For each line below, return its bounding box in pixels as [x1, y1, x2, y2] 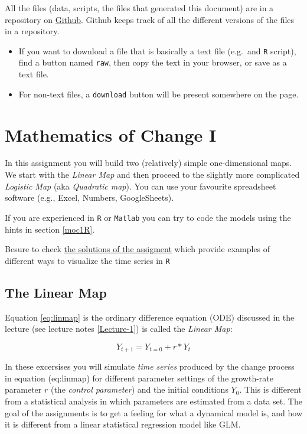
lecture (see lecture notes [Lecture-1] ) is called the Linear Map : [5, 322, 233, 335]
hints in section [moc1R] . [5, 223, 95, 235]
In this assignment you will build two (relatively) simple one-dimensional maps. [5, 156, 292, 169]
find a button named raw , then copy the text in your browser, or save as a [18, 56, 287, 68]
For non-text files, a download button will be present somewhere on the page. [18, 87, 299, 100]
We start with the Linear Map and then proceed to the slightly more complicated [5, 168, 300, 181]
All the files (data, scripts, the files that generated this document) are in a [5, 2, 274, 14]
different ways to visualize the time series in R [5, 254, 170, 266]
